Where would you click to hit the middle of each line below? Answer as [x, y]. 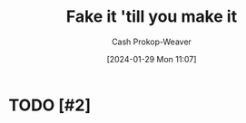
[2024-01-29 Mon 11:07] [152, 59]
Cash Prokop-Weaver [152, 42]
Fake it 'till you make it [152, 17]
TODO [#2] [50, 105]
